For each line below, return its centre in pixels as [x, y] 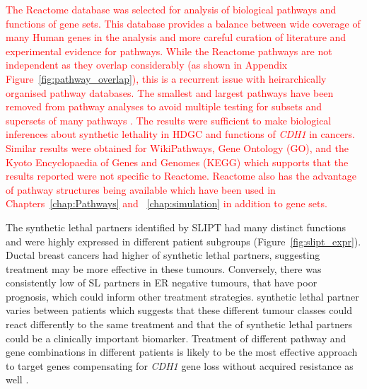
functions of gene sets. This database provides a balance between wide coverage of [183, 23]
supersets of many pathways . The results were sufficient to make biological [169, 120]
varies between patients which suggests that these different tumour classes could [179, 310]
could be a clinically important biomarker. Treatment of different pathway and [176, 338]
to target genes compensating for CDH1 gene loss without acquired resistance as [180, 365]
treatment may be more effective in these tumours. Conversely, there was [164, 268]
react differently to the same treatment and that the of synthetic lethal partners [179, 324]
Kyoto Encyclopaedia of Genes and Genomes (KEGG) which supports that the [177, 162]
